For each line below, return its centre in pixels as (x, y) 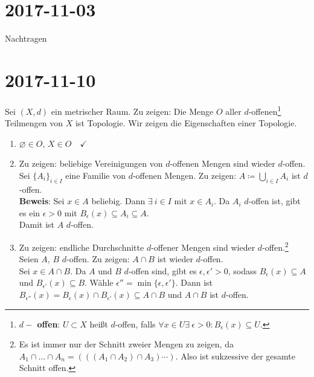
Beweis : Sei (42, 201)
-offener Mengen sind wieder (203, 247)
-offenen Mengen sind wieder (223, 163)
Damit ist (37, 224)
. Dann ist (194, 282)
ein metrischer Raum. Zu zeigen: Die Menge (132, 111)
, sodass (242, 270)
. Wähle (99, 282)
